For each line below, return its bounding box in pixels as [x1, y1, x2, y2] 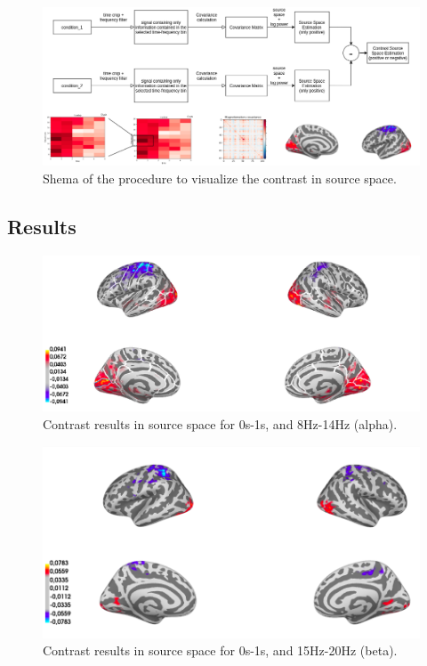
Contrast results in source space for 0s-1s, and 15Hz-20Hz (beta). [43, 641, 398, 660]
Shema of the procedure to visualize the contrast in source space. [43, 169, 397, 188]
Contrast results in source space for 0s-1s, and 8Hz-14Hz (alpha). [43, 415, 398, 433]
